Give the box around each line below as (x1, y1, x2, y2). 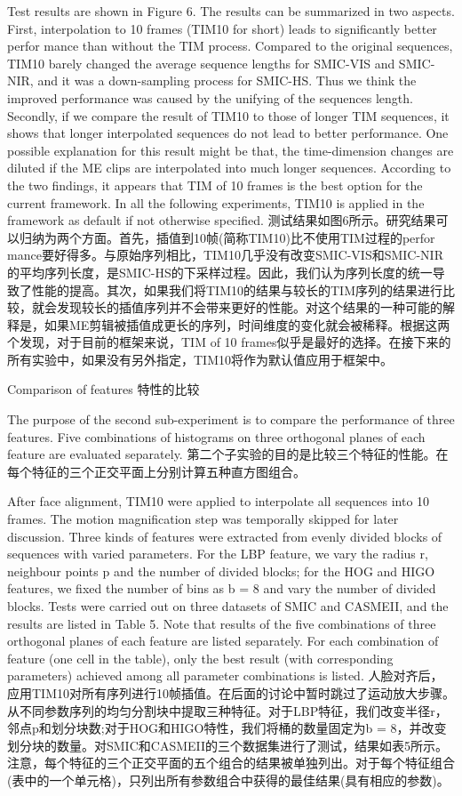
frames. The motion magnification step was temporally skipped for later (7, 510, 399, 528)
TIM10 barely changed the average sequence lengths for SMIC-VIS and (7, 53, 395, 72)
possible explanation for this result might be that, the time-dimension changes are (7, 141, 454, 159)
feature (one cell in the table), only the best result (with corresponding (7, 648, 394, 667)
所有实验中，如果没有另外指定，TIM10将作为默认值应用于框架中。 (7, 350, 393, 368)
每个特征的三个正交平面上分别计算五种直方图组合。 (7, 462, 306, 480)
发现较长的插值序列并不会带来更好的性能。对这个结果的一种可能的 (56, 298, 442, 317)
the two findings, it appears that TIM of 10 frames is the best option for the (7, 175, 423, 194)
